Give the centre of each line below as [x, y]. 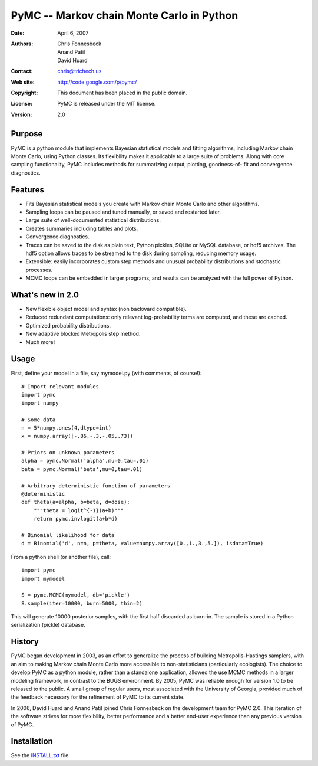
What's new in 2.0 [45, 295]
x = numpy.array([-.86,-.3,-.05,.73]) [77, 436]
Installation [32, 742]
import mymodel [43, 579]
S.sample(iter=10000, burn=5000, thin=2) [82, 603]
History [25, 642]
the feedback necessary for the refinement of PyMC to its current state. [98, 697]
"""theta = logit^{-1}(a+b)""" [79, 510]
